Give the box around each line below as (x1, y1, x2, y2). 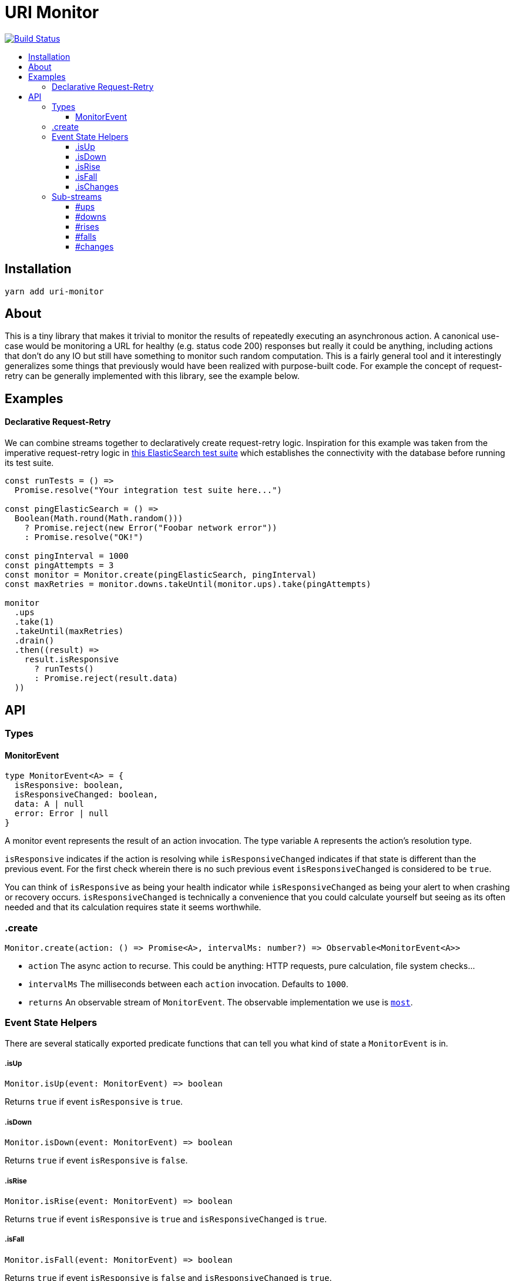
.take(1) (14, 617, 55, 627)
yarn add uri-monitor (5, 286, 104, 296)
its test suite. (5, 458, 54, 468)
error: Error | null (14, 809, 109, 819)
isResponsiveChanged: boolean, (14, 790, 159, 800)
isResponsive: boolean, (14, 780, 124, 790)
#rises (75, 221, 99, 232)
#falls (75, 231, 96, 242)
